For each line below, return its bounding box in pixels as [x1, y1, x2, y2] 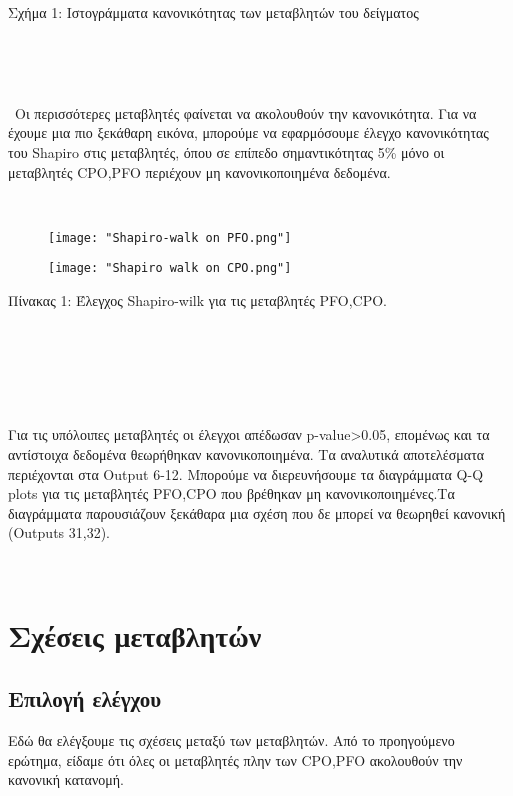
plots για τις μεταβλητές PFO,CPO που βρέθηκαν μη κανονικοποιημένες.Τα [8, 483, 455, 504]
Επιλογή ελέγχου [8, 683, 162, 714]
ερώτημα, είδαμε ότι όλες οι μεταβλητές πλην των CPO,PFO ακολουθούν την [8, 749, 463, 770]
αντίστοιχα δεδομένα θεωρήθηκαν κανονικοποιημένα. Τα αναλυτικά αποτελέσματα [8, 444, 485, 465]
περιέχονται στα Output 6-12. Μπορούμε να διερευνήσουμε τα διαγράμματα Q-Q [8, 463, 484, 484]
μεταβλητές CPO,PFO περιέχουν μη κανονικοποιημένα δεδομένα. [8, 161, 391, 182]
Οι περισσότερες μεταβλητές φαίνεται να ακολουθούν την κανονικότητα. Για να [14, 102, 477, 123]
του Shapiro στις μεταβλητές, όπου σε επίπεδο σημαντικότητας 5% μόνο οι [8, 141, 445, 162]
